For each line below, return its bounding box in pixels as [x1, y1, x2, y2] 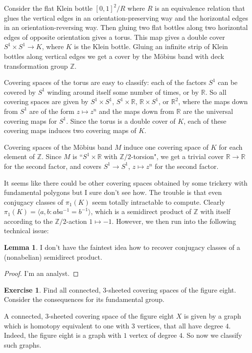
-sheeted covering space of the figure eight [48, 311, 174, 321]
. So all [205, 86, 227, 97]
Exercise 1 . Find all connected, [4, 284, 101, 295]
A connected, [4, 311, 43, 321]
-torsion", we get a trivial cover [131, 151, 224, 162]
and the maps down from [99, 106, 174, 116]
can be [218, 77, 238, 87]
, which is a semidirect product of [91, 206, 191, 217]
